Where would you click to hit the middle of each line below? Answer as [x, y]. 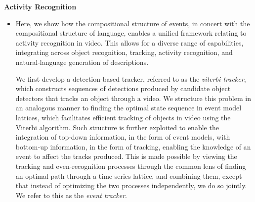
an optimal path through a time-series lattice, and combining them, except [129, 176]
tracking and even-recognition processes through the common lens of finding [131, 166]
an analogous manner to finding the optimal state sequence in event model [128, 108]
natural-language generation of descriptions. [82, 62]
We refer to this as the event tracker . [71, 195]
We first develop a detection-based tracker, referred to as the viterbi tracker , [131, 78]
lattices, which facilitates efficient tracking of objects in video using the [123, 117]
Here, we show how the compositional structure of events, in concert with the [133, 23]
